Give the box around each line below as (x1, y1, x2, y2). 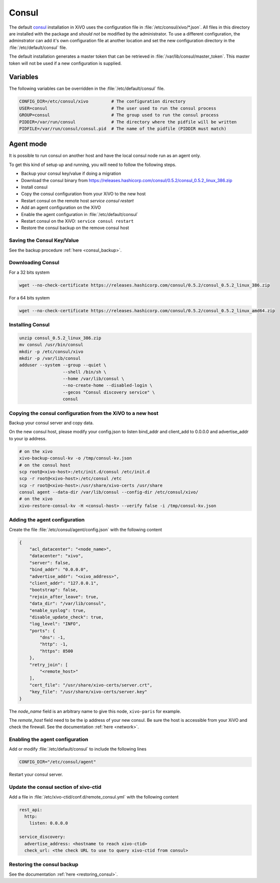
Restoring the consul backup (9, 861, 79, 868)
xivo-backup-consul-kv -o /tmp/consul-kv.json (19, 455, 132, 461)
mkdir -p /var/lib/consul (19, 355, 81, 361)
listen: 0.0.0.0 (29, 820, 68, 826)
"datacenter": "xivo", (29, 553, 83, 559)
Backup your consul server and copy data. (9, 420, 94, 426)
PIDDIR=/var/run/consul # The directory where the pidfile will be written (19, 119, 237, 125)
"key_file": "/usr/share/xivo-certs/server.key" (29, 689, 148, 695)
